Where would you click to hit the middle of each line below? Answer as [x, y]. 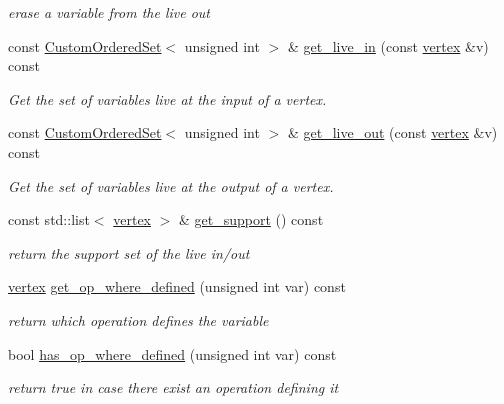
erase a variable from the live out [109, 12]
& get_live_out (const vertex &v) [392, 132]
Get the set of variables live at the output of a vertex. [171, 185]
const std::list [49, 219]
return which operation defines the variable [138, 319]
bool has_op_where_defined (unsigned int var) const [172, 353]
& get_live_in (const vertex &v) [388, 45]
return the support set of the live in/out [129, 252]
